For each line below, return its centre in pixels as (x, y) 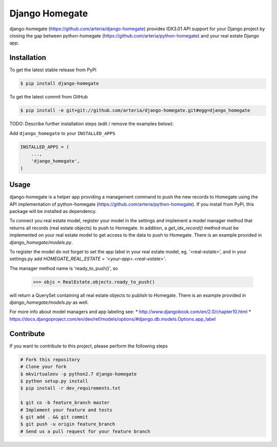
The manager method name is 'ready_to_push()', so (64, 268)
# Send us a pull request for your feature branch (85, 431)
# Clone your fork (43, 367)
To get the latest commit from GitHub (49, 97)
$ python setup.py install (54, 381)
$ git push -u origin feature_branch (68, 424)
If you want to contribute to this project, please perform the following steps (89, 346)
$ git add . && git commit (54, 417)
